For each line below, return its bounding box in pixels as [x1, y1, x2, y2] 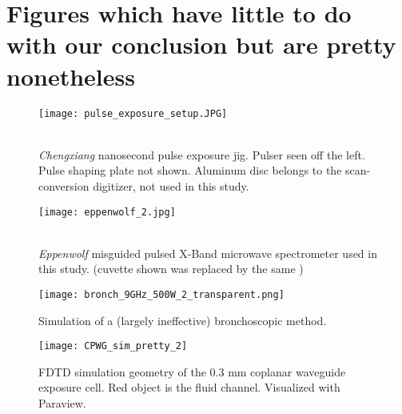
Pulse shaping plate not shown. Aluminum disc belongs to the [38, 162, 342, 179]
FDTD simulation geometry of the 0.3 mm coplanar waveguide [38, 363, 346, 380]
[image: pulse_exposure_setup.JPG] [38, 107, 228, 119]
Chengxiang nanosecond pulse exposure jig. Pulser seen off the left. [38, 146, 365, 163]
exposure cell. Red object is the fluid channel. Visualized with [38, 379, 340, 396]
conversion [38, 177, 90, 194]
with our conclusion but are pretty [6, 28, 396, 61]
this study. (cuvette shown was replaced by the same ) [38, 260, 304, 277]
